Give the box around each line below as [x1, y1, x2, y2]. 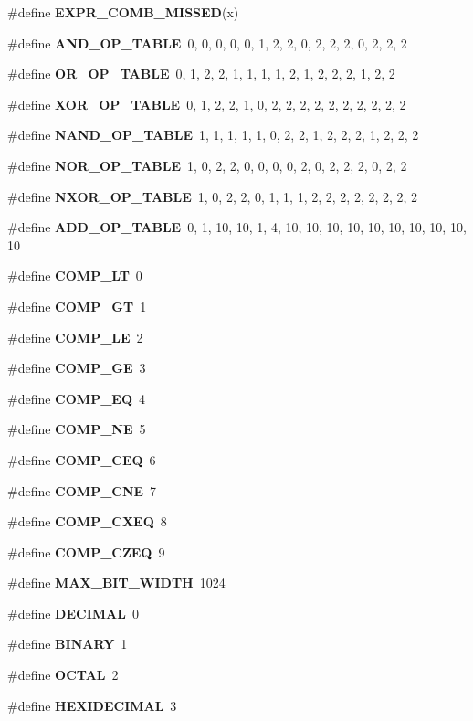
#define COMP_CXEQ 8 [7, 512, 167, 531]
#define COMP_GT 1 [7, 296, 147, 315]
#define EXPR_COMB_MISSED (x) [7, 3, 239, 21]
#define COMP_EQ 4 [7, 388, 145, 408]
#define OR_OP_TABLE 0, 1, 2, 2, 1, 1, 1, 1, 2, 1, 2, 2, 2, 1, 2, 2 [7, 64, 395, 83]
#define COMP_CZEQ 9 [7, 542, 165, 561]
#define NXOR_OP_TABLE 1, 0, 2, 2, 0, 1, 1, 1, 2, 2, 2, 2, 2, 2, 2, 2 [7, 186, 418, 206]
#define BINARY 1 [7, 634, 128, 653]
